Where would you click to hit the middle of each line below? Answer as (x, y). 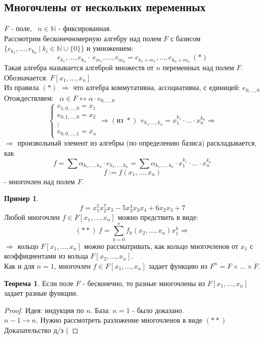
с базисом (186, 38)
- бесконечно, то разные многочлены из (144, 283)
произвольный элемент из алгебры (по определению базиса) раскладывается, (137, 143)
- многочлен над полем (39, 181)
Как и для (19, 265)
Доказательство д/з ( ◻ (41, 330)
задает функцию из (178, 265)
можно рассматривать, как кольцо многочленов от (161, 246)
